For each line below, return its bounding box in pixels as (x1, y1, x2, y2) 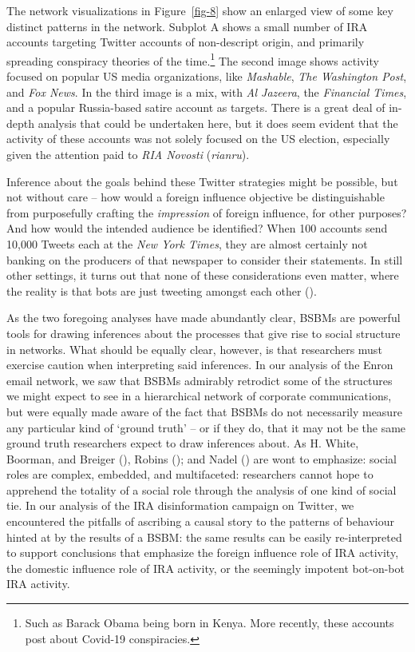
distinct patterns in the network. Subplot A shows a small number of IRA (6, 18, 368, 34)
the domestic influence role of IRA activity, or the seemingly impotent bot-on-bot (6, 559, 405, 576)
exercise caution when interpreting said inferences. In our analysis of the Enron (6, 356, 393, 373)
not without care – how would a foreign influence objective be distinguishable (6, 189, 385, 205)
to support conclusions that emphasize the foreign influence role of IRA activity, (6, 544, 399, 561)
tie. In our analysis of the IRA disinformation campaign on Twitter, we (6, 497, 354, 514)
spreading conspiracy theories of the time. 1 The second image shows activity (6, 50, 379, 69)
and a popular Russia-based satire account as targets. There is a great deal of (6, 99, 385, 116)
